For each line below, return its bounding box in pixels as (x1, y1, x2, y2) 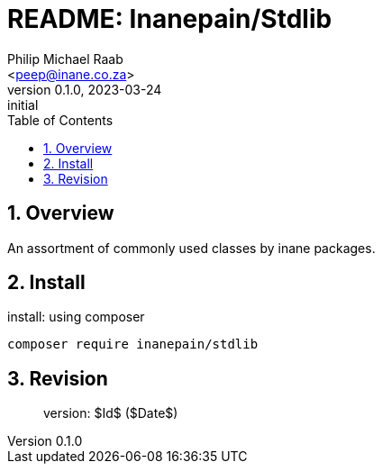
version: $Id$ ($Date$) (43, 405, 178, 421)
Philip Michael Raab (7, 50, 123, 67)
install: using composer (7, 309, 145, 325)
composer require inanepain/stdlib (7, 337, 259, 352)
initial (7, 96, 39, 113)
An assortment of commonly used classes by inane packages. (7, 240, 376, 256)
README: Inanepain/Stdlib (7, 4, 332, 34)
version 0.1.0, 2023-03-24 (7, 81, 162, 97)
